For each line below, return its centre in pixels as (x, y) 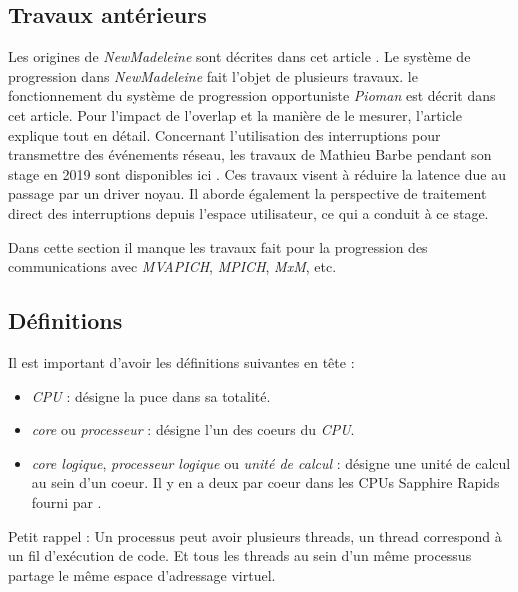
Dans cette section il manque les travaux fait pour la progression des (218, 246)
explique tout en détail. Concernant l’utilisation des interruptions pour (224, 134)
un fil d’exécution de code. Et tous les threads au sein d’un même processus (240, 555)
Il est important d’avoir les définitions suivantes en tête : (181, 361)
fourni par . (66, 501)
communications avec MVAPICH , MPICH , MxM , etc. (172, 266)
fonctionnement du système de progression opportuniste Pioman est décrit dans (252, 95)
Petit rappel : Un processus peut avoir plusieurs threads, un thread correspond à (255, 535)
